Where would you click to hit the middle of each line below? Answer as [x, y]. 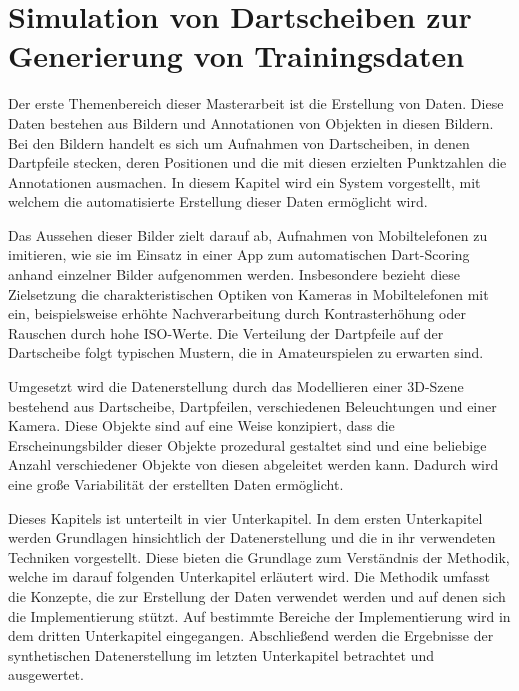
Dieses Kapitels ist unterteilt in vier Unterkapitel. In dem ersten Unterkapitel [245, 517]
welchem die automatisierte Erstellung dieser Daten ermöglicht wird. [218, 201]
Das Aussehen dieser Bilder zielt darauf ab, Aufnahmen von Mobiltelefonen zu [248, 234]
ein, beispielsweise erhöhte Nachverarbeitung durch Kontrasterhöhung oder [237, 313]
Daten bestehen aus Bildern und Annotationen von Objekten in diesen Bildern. [251, 122]
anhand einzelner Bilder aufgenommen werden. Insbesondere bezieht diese [234, 274]
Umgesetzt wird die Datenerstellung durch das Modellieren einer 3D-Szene [236, 386]
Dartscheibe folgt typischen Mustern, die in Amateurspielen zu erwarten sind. [246, 352]
